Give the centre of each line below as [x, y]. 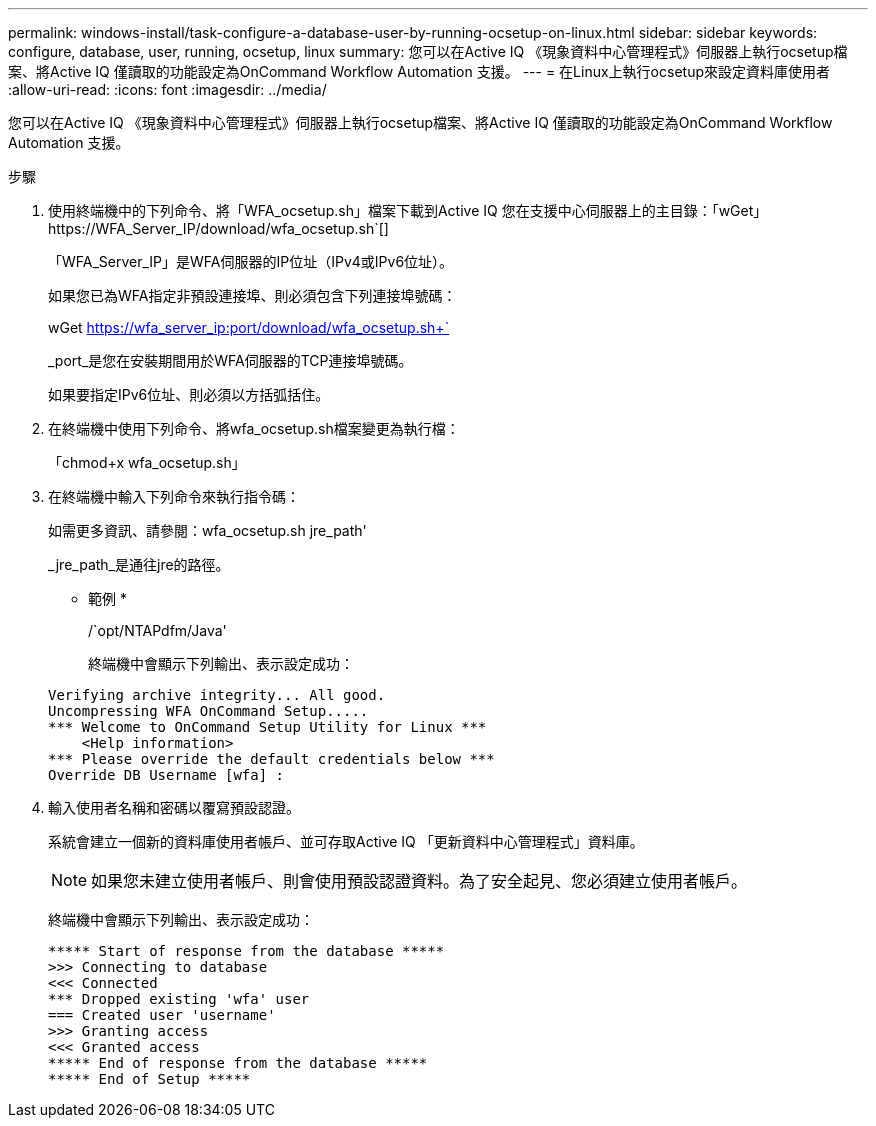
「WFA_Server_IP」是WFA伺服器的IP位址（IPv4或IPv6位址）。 [251, 261]
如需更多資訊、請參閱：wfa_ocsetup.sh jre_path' [207, 530]
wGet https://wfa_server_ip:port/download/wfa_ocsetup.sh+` [249, 327]
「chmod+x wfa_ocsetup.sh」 [147, 462]
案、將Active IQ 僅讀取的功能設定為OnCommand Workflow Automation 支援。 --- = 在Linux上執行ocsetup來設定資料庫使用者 [419, 71]
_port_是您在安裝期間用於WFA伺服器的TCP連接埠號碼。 [230, 360]
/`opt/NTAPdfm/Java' [157, 630]
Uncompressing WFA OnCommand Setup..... [208, 711]
